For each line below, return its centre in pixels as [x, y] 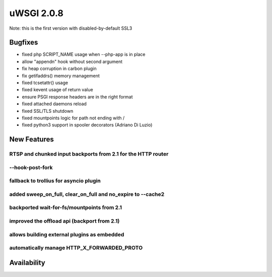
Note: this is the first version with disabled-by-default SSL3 [71, 28]
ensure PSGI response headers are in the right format [77, 97]
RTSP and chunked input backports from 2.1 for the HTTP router [89, 154]
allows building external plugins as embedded [67, 234]
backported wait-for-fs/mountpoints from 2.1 [66, 207]
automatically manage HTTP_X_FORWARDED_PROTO [76, 248]
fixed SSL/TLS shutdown [48, 111]
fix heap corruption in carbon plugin [59, 68]
